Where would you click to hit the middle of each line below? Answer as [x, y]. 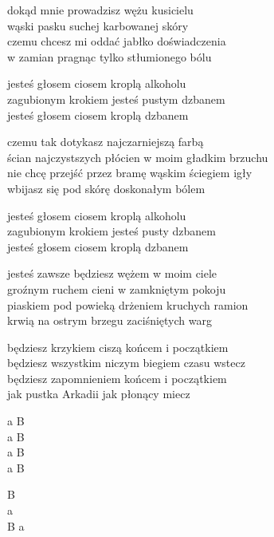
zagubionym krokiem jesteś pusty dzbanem [112, 231]
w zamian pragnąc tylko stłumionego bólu [110, 56]
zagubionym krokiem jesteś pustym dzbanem [116, 99]
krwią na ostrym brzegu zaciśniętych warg [110, 320]
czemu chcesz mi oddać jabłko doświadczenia [117, 41]
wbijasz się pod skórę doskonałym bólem [106, 188]
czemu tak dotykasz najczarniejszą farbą [106, 142]
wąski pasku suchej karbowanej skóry [98, 25]
